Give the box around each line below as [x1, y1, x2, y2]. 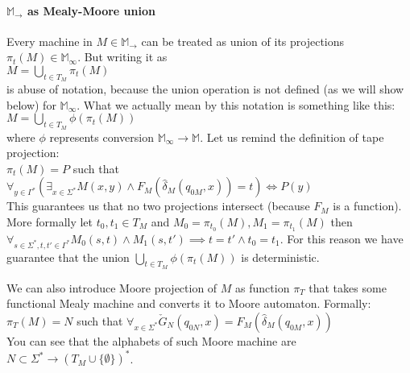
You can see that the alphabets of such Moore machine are [6, 332, 296, 349]
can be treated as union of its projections [141, 32, 345, 49]
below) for [6, 96, 56, 113]
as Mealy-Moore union [27, 2, 155, 19]
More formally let [6, 213, 93, 230]
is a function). [333, 197, 402, 214]
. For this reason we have [280, 230, 404, 247]
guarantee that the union [6, 248, 130, 265]
